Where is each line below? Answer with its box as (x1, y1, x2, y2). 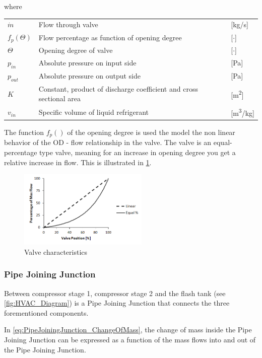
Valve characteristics (24, 246, 88, 257)
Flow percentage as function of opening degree (38, 32, 182, 42)
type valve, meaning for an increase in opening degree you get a (39, 147, 236, 158)
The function (4, 127, 44, 137)
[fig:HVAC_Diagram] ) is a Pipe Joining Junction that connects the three (4, 298, 230, 308)
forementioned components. (4, 307, 89, 318)
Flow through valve (38, 19, 98, 30)
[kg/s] (231, 19, 248, 30)
